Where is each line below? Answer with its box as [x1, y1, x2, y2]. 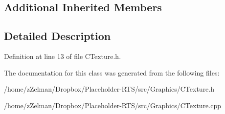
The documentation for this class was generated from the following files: [4, 67, 220, 77]
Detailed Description [4, 28, 111, 43]
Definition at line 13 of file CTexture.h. [4, 51, 121, 61]
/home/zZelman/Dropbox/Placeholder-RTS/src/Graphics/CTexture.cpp [4, 100, 222, 110]
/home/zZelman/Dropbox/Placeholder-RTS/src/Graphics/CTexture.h [4, 84, 215, 94]
